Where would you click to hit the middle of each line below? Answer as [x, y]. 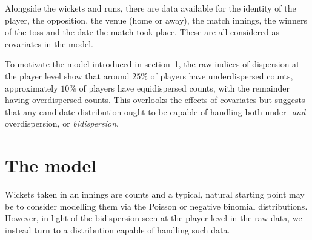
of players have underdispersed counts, [222, 75]
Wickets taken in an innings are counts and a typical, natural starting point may [155, 194]
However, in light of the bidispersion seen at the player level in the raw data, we [154, 218]
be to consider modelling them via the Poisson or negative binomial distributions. [156, 206]
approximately [32, 88]
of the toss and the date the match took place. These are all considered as [142, 32]
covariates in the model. [49, 43]
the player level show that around [67, 75]
